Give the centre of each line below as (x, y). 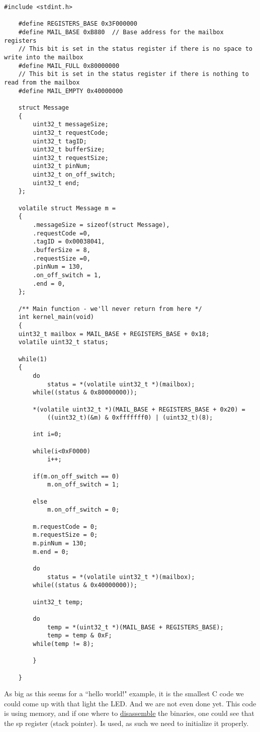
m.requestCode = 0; (65, 526)
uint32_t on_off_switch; (74, 175)
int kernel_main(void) (56, 317)
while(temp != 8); (63, 644)
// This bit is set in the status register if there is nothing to (134, 74)
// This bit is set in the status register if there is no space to (135, 49)
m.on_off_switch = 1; (83, 485)
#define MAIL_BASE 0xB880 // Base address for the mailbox (121, 32)
